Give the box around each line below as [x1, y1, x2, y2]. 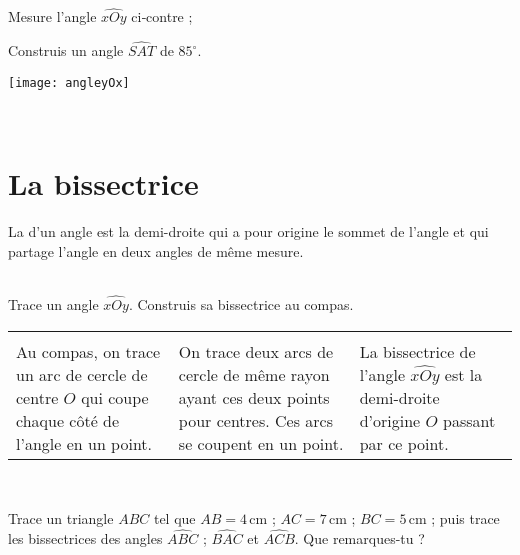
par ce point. [359, 431, 449, 455]
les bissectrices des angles [8, 528, 163, 548]
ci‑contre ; [131, 6, 193, 27]
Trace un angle [8, 294, 99, 314]
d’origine [359, 408, 421, 432]
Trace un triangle [8, 508, 114, 529]
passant [443, 408, 496, 432]
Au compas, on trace [16, 339, 161, 363]
